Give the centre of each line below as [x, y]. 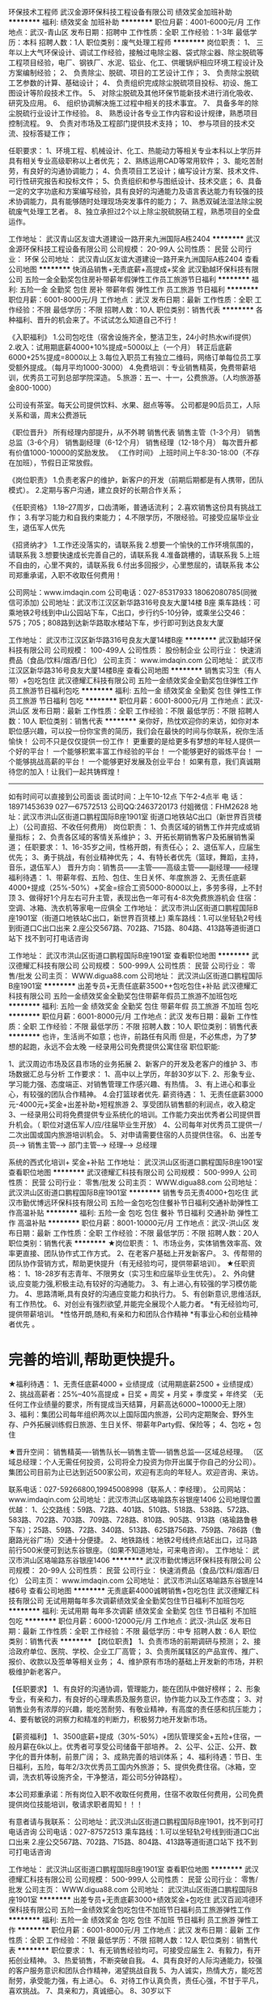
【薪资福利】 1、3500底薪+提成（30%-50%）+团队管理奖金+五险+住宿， [132, 1736]
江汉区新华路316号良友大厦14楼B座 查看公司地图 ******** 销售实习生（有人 [135, 670]
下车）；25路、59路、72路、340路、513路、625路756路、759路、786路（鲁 [135, 1529]
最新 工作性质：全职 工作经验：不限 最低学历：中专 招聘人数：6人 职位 [140, 1630]
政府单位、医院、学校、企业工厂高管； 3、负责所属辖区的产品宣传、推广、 [139, 1651]
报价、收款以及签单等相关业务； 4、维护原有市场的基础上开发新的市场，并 [132, 1661]
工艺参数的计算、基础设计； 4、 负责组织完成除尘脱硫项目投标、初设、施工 [133, 83]
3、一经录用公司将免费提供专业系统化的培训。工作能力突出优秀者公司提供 [131, 1114]
